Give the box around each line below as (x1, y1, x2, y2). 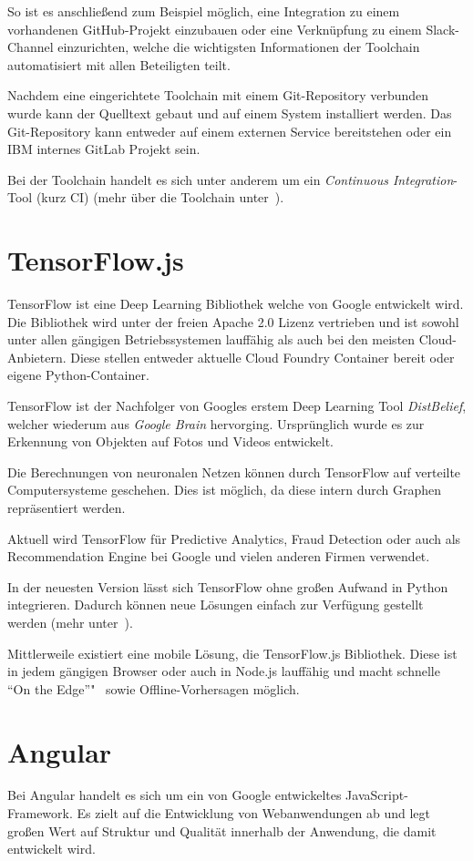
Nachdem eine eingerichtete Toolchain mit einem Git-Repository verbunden (7, 86, 429, 105)
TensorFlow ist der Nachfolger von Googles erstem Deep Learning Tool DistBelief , (7, 396, 467, 415)
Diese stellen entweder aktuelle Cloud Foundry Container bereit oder (70, 347, 455, 366)
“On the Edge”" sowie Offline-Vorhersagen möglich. (7, 679, 300, 698)
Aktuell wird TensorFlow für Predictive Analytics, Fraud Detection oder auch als (7, 528, 461, 548)
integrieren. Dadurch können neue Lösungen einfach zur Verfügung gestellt (7, 595, 424, 614)
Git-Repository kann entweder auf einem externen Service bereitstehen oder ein (7, 121, 452, 140)
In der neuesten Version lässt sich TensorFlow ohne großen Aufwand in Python (7, 577, 448, 596)
